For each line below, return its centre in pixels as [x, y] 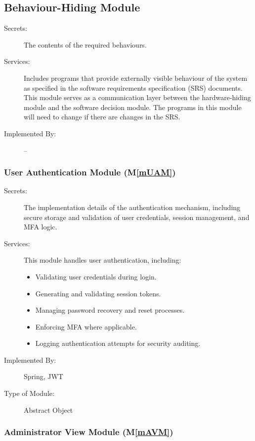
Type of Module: [29, 393]
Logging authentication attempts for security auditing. [118, 343]
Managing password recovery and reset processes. [110, 310]
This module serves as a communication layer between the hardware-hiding [137, 97]
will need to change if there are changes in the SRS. [102, 117]
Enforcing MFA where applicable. [86, 326]
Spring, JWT [43, 376]
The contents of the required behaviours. [85, 44]
